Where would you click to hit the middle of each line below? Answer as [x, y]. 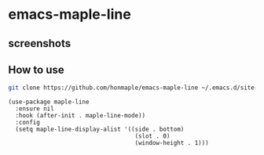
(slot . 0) [152, 136]
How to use [36, 69]
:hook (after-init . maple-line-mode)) [81, 116]
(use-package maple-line [49, 102]
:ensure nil [35, 109]
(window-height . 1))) [172, 143]
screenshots [40, 43]
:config [28, 123]
